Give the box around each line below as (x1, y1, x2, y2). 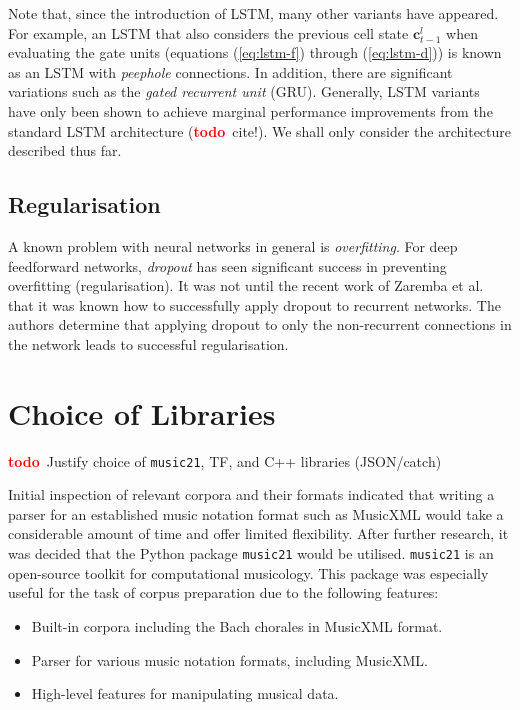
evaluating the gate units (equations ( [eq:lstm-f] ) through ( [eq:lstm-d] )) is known (8, 42, 502, 63)
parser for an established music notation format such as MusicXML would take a (8, 503, 504, 524)
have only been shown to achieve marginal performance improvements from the (8, 100, 493, 121)
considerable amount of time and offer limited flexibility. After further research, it (8, 523, 509, 544)
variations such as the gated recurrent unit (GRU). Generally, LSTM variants (8, 81, 480, 102)
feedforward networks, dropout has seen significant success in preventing (8, 255, 447, 276)
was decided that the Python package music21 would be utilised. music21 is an (8, 543, 494, 564)
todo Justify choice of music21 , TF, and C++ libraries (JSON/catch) (8, 450, 442, 471)
